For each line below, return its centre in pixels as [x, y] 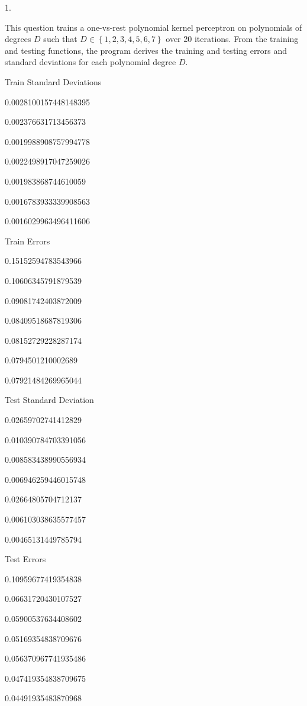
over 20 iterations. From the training [232, 39]
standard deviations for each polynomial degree [91, 62]
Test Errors [25, 559]
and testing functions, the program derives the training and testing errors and [146, 50]
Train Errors [28, 241]
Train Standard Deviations [53, 81]
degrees [18, 39]
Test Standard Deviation [49, 400]
